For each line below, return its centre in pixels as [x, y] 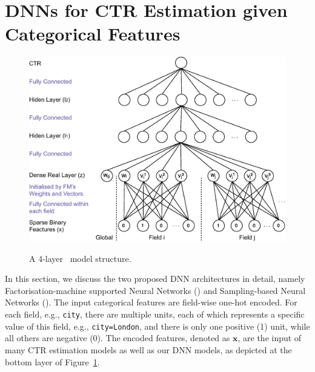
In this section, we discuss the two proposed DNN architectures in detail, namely [155, 279]
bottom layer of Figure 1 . [52, 361]
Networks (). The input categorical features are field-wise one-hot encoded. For [151, 302]
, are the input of [270, 338]
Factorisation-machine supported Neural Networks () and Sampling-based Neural [155, 290]
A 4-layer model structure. [80, 258]
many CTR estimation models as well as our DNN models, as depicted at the [148, 349]
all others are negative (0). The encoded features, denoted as [118, 338]
